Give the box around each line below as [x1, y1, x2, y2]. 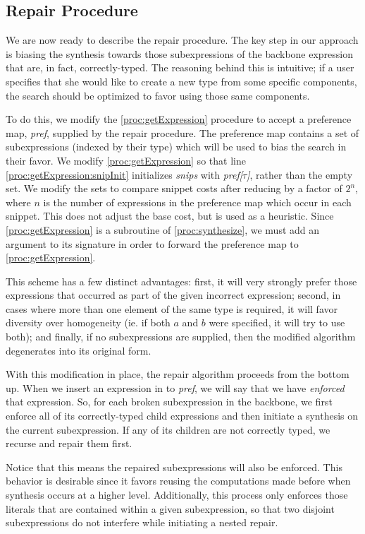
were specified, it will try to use [209, 315, 345, 330]
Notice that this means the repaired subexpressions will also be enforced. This [6, 459, 342, 474]
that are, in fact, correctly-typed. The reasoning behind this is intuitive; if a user [6, 60, 354, 75]
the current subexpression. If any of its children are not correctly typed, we [6, 422, 330, 437]
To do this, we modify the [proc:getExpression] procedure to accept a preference [6, 112, 352, 126]
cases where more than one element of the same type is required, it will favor [6, 301, 338, 316]
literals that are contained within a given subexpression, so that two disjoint [6, 501, 335, 516]
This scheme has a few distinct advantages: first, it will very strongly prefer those [6, 273, 357, 288]
